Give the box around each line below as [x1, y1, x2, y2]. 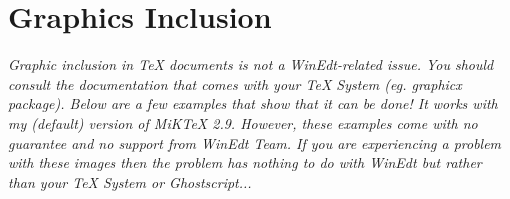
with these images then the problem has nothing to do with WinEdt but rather [8, 152, 482, 173]
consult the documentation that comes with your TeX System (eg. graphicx [8, 73, 462, 94]
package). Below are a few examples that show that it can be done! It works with [8, 93, 498, 114]
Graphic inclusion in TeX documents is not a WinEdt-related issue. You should [8, 54, 494, 75]
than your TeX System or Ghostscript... [8, 171, 252, 192]
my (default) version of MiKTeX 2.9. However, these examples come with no [8, 112, 478, 133]
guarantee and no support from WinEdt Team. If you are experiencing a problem [8, 132, 502, 153]
